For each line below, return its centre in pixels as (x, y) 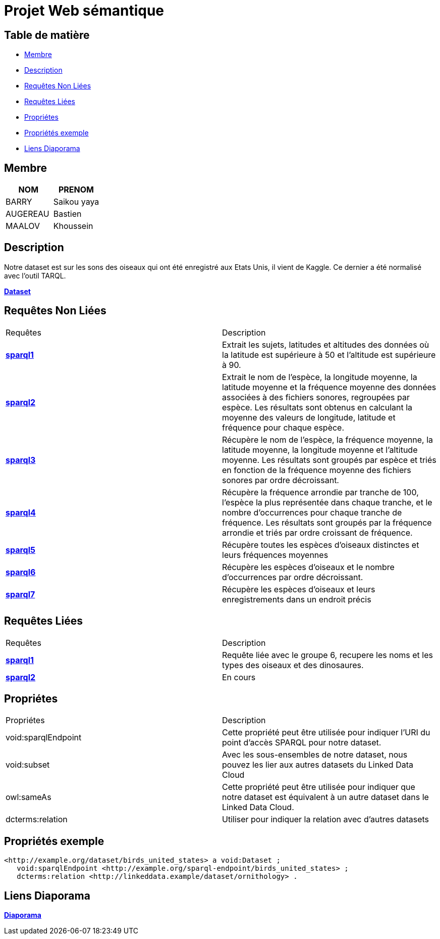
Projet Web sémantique (84, 11)
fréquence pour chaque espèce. (283, 427)
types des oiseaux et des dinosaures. (293, 665)
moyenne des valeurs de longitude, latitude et (309, 417)
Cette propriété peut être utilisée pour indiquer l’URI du (326, 733)
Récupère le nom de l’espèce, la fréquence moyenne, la (327, 439)
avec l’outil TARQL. (35, 275)
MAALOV (23, 226)
